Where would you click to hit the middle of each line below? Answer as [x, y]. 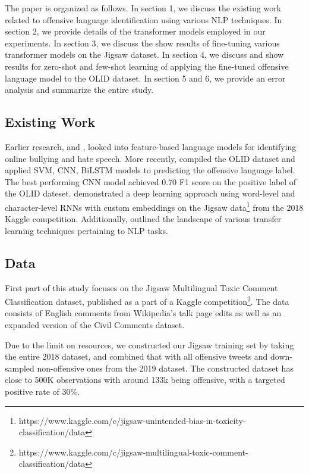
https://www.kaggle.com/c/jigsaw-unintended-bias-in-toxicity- [132, 420]
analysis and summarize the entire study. [79, 90]
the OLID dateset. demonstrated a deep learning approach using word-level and [150, 193]
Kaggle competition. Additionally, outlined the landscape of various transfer [143, 219]
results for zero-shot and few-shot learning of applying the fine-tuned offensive [147, 66]
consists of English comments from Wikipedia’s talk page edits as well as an [143, 313]
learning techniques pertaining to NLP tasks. [86, 230]
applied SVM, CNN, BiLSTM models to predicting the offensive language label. [150, 170]
